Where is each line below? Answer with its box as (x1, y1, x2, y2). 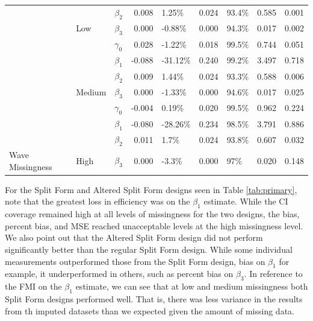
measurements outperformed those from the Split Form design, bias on (5, 255, 265, 267)
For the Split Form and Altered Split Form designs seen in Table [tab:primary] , (5, 183, 297, 195)
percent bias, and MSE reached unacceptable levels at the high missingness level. (5, 219, 303, 232)
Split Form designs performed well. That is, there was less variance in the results (5, 293, 303, 305)
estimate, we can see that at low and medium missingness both (75, 280, 308, 293)
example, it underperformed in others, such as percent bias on (5, 267, 234, 280)
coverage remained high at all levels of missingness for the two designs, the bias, (5, 208, 300, 220)
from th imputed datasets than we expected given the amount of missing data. (5, 304, 294, 317)
